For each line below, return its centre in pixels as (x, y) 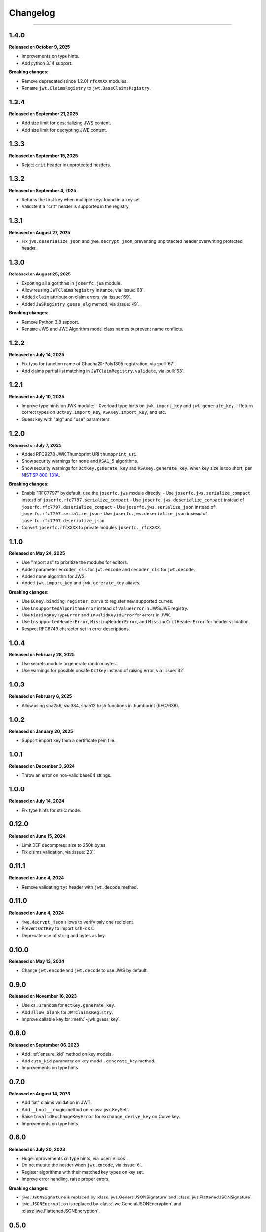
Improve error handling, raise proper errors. (66, 1179)
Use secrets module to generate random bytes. (69, 664)
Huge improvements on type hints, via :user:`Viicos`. (75, 1158)
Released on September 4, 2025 (43, 190)
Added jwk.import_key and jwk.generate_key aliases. (81, 583)
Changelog (32, 13)
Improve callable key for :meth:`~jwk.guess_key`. (71, 1019)
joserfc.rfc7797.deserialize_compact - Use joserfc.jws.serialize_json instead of (118, 507)
